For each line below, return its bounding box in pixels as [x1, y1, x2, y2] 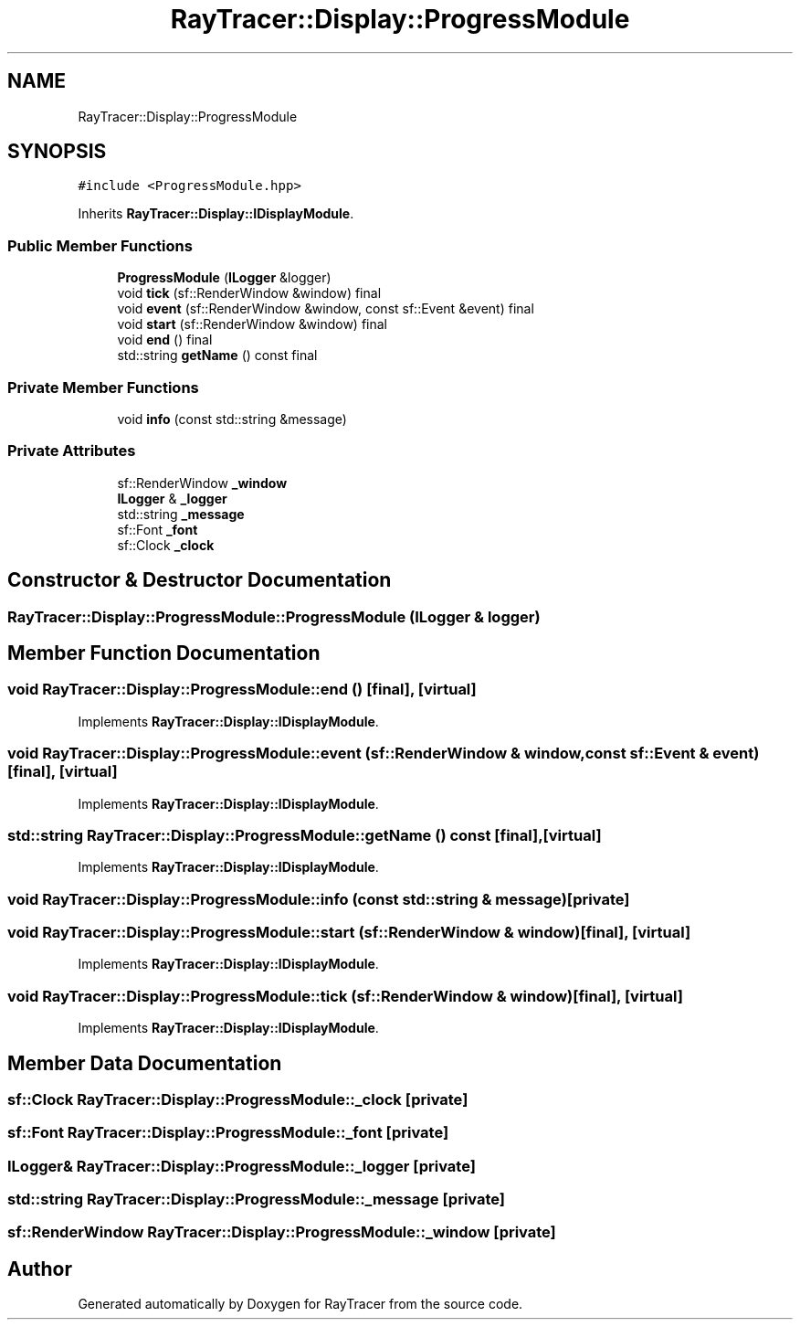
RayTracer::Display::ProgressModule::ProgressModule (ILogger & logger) [7, 607, 541, 626]
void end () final [117, 332, 213, 348]
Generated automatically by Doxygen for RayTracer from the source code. [78, 1296, 523, 1312]
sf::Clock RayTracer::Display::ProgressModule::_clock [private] [7, 1089, 468, 1109]
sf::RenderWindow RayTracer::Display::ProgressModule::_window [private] [7, 1223, 556, 1242]
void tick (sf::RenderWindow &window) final [117, 285, 382, 302]
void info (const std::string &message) [117, 410, 347, 427]
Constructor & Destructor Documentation [7, 568, 392, 592]
